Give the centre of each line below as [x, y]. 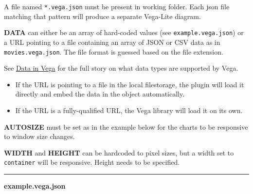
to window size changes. [39, 136]
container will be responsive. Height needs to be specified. [92, 162]
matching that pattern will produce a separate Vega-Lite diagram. [102, 16]
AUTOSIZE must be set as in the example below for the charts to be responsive [126, 126]
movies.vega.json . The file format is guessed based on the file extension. [114, 51]
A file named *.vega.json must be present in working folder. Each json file [117, 6]
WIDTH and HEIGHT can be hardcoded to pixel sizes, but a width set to [119, 152]
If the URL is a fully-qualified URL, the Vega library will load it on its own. [129, 110]
